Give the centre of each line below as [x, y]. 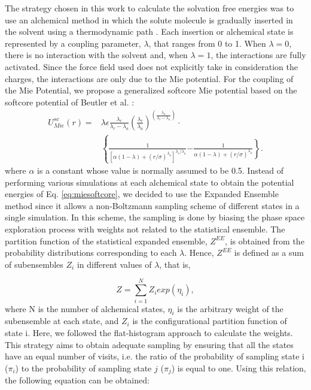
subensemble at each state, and [62, 321]
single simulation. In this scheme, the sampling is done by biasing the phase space [155, 217]
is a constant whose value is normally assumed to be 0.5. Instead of [161, 170]
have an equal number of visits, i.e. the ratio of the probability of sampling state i [155, 356]
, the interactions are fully [258, 55]
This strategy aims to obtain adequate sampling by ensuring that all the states [149, 344]
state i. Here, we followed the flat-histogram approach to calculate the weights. [149, 332]
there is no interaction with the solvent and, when [96, 55]
